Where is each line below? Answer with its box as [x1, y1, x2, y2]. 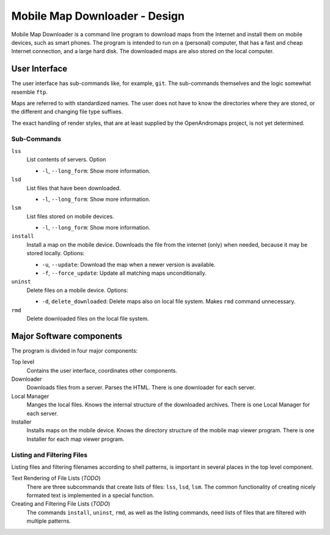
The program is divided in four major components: [11, 346, 138, 354]
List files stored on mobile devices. [26, 212, 114, 220]
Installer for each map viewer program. [26, 435, 125, 443]
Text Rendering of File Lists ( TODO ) [11, 474, 101, 482]
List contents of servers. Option [26, 156, 106, 163]
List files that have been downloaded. [26, 184, 122, 192]
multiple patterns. [26, 517, 71, 525]
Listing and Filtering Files [11, 451, 88, 459]
